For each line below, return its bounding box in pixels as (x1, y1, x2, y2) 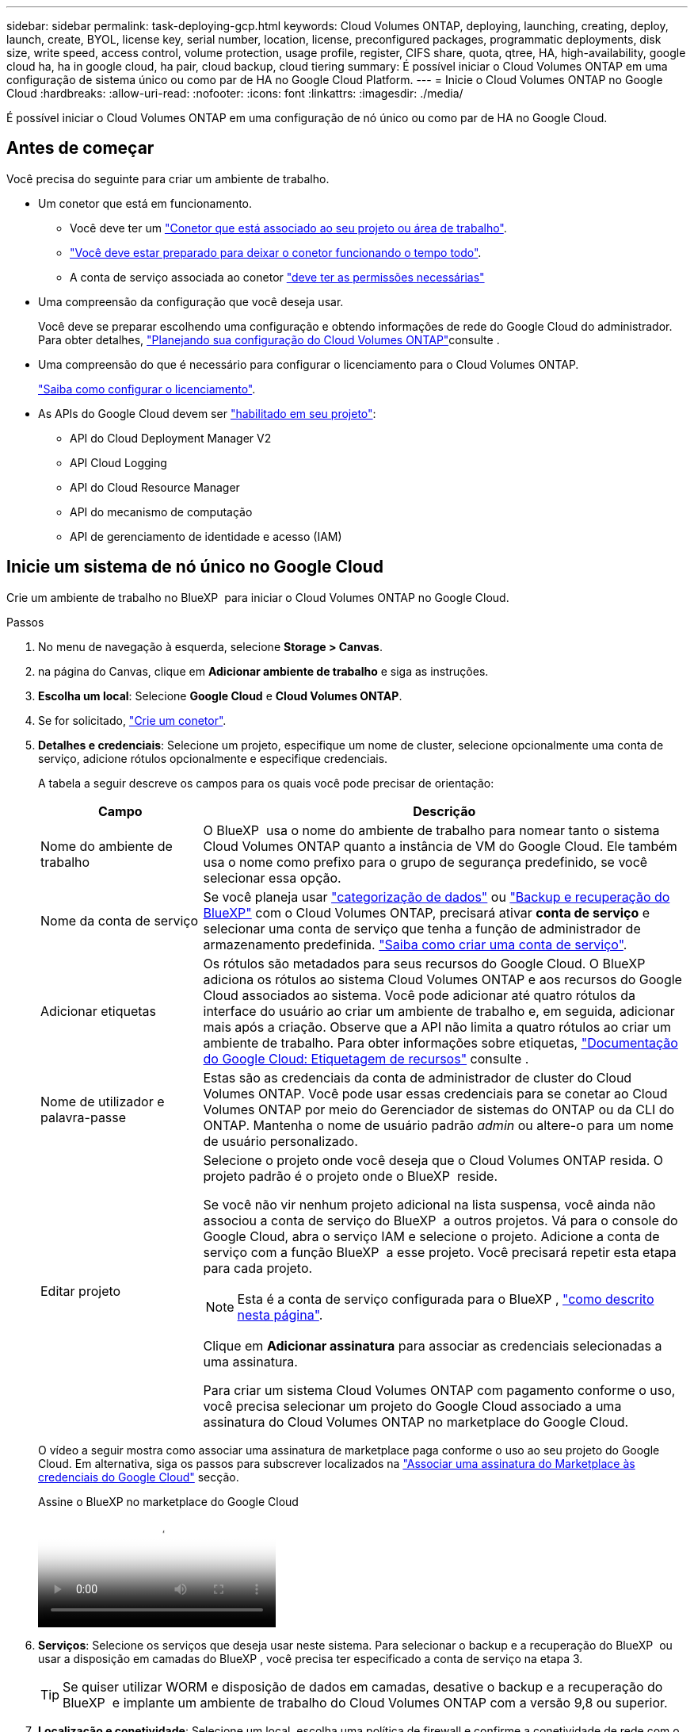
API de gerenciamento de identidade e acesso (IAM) (70, 529, 342, 543)
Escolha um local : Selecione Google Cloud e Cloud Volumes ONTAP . (38, 688, 402, 703)
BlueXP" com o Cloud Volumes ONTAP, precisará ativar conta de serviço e (203, 904, 650, 921)
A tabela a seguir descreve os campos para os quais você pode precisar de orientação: (38, 776, 494, 790)
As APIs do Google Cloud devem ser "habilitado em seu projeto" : (38, 406, 376, 420)
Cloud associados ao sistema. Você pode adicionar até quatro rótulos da (203, 987, 636, 1003)
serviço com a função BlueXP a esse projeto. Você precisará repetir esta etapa (203, 1243, 677, 1260)
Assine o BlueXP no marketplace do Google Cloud (38, 1494, 299, 1508)
